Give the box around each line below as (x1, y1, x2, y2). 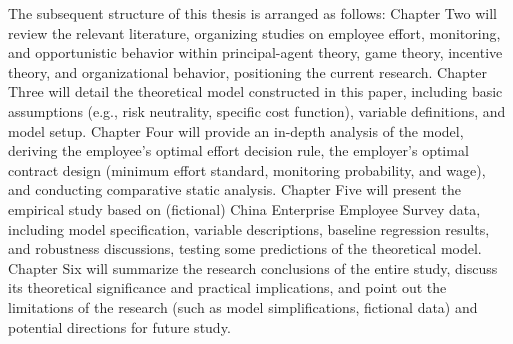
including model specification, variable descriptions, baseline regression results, (8, 218, 490, 239)
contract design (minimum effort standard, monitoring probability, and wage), (8, 159, 486, 180)
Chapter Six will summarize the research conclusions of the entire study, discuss (8, 257, 498, 278)
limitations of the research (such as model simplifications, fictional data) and (8, 296, 478, 317)
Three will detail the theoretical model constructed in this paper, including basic (8, 81, 503, 102)
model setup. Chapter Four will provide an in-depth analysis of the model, (8, 120, 464, 141)
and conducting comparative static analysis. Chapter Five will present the (8, 179, 461, 200)
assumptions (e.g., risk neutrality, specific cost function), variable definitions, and (8, 100, 506, 121)
